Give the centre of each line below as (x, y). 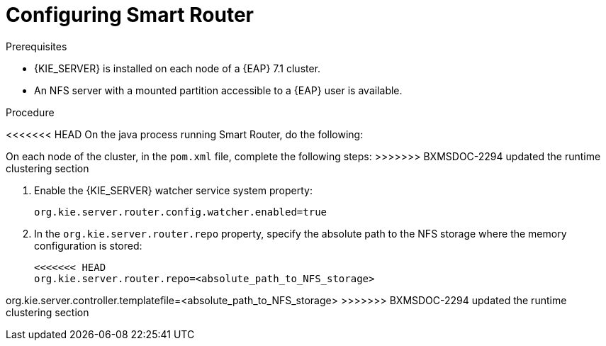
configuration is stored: (88, 245)
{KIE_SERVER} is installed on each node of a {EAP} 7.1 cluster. (178, 68)
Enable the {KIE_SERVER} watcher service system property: (173, 190)
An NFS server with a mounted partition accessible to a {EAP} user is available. (218, 90)
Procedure (30, 112)
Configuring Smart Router (130, 15)
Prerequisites (37, 46)
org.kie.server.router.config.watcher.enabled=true (181, 212)
